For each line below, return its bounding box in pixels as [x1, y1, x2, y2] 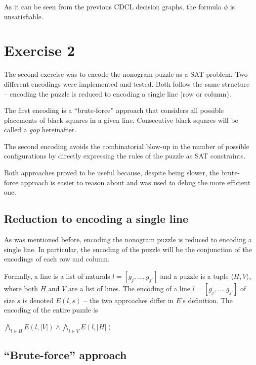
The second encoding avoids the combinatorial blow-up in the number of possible [4, 141, 250, 151]
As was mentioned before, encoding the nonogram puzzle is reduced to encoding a [4, 234, 252, 245]
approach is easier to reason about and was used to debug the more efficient [20, 177, 251, 187]
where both [4, 283, 38, 293]
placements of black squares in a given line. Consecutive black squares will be [4, 114, 238, 125]
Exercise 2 [4, 40, 75, 60]
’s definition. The [181, 295, 233, 305]
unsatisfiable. [4, 11, 43, 21]
